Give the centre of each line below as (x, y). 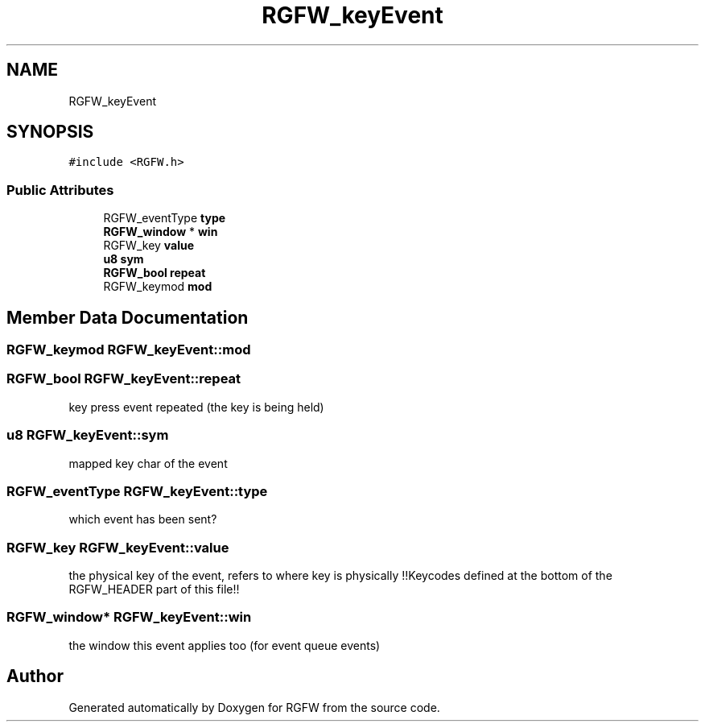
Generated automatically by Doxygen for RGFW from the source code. (254, 707)
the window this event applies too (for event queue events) (225, 645)
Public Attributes (60, 190)
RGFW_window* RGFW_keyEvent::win (129, 617)
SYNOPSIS (50, 132)
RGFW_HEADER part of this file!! (154, 589)
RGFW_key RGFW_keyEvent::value (118, 547)
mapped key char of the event (148, 463)
